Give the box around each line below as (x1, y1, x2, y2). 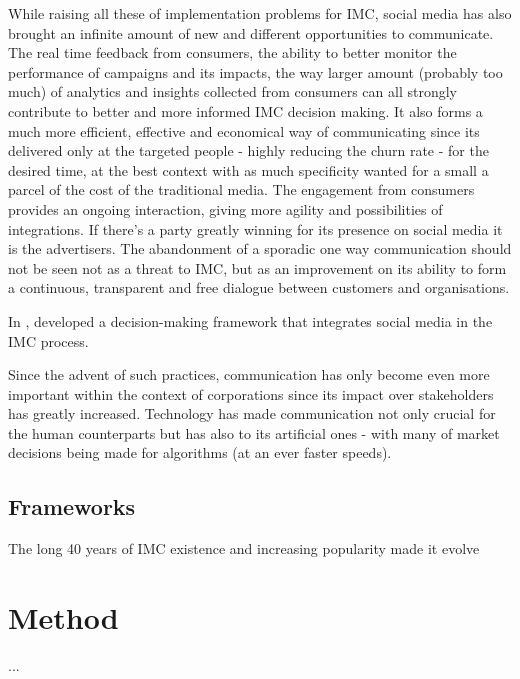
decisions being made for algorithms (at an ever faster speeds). (8, 442, 392, 463)
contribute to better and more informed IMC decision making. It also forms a (8, 100, 483, 121)
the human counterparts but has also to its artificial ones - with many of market (8, 422, 500, 443)
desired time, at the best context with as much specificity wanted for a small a (8, 159, 489, 180)
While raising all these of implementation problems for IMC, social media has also (8, 3, 512, 23)
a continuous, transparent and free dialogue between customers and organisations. (8, 277, 510, 298)
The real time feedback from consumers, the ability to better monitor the (8, 42, 457, 63)
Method (8, 597, 119, 638)
